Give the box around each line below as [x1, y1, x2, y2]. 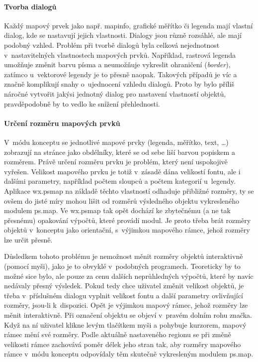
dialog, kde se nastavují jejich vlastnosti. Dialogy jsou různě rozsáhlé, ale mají [4, 30, 242, 40]
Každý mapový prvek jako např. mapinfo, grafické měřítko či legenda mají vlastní [4, 20, 253, 30]
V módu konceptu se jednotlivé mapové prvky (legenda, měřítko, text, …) [4, 136, 229, 147]
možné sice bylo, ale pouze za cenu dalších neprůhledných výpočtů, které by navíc [4, 270, 254, 281]
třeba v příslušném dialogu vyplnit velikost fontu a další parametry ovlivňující [4, 290, 243, 300]
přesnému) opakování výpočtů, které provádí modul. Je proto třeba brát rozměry [4, 215, 251, 225]
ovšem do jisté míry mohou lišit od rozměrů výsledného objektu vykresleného [4, 195, 240, 206]
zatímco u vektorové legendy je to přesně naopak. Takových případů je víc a [4, 69, 237, 79]
